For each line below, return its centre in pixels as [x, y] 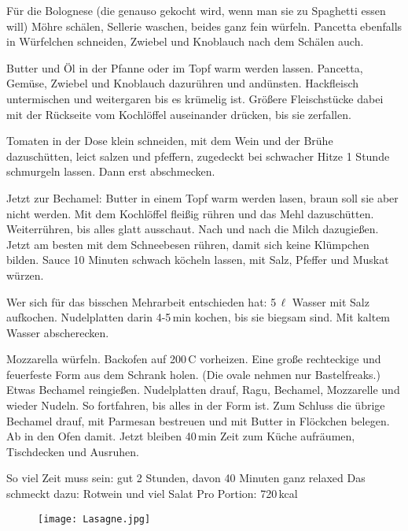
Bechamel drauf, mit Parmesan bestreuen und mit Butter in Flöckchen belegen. [198, 420]
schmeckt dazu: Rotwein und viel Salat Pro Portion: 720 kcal [152, 494]
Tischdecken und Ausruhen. [73, 451]
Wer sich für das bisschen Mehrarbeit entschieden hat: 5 [142, 301]
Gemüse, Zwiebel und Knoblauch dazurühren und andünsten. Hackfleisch [183, 83]
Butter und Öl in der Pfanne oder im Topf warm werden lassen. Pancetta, [185, 67]
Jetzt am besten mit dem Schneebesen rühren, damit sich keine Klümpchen [188, 244]
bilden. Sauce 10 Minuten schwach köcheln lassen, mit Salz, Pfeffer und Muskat [198, 260]
